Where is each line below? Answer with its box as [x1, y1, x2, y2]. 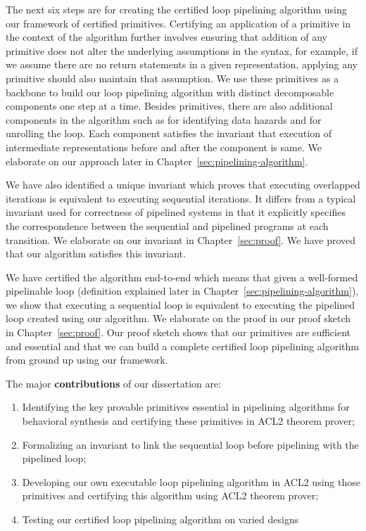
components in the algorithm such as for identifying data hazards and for [6, 112, 322, 127]
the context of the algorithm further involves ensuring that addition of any [6, 30, 327, 44]
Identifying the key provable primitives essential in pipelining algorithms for [22, 399, 350, 414]
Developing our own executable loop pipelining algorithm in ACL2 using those [22, 474, 360, 489]
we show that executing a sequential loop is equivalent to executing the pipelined [6, 297, 355, 312]
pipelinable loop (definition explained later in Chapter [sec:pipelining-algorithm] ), [6, 283, 359, 298]
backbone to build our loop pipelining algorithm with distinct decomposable [6, 84, 334, 99]
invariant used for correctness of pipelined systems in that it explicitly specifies [6, 205, 346, 219]
